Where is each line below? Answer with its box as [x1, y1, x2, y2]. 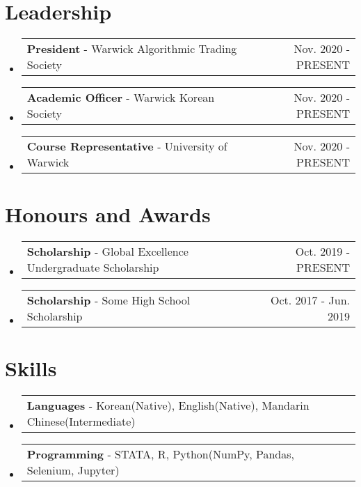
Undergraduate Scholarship [26, 259, 159, 276]
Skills [5, 354, 57, 382]
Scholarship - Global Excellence [26, 243, 188, 260]
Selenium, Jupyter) [26, 462, 120, 479]
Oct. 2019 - [295, 243, 350, 260]
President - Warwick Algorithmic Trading [26, 40, 237, 57]
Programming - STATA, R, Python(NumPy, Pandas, [26, 446, 294, 463]
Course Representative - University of [26, 138, 227, 155]
